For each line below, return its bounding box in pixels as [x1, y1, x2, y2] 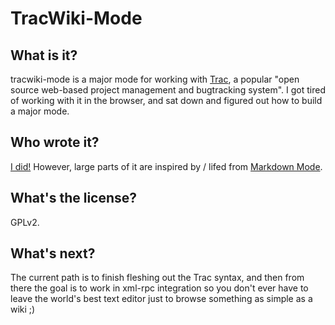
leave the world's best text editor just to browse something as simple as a [10, 293, 313, 305]
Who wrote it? [10, 134, 100, 151]
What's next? [10, 245, 96, 262]
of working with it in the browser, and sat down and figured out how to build [10, 95, 323, 106]
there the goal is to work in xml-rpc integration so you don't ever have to [10, 282, 309, 294]
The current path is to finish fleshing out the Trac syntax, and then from [10, 272, 305, 284]
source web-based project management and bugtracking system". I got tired [10, 84, 326, 96]
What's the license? [10, 190, 138, 207]
